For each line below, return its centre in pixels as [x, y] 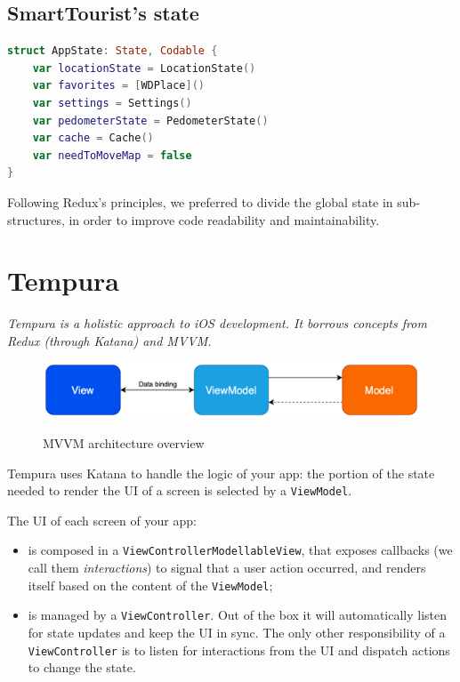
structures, [36, 219]
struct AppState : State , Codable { [113, 51]
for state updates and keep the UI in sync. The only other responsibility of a [237, 632]
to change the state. [82, 667]
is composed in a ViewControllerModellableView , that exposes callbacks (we [240, 550]
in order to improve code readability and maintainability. [224, 219]
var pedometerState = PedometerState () [150, 120]
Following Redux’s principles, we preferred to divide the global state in [200, 201]
